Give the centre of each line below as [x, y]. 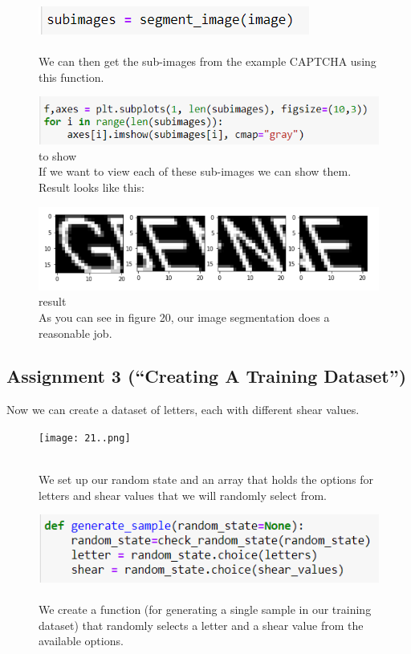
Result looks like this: [92, 187]
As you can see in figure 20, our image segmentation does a [184, 317]
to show [58, 155]
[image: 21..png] [85, 438]
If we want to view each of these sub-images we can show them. [195, 171]
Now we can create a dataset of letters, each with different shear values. [183, 410]
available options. [81, 641]
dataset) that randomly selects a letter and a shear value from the [201, 625]
